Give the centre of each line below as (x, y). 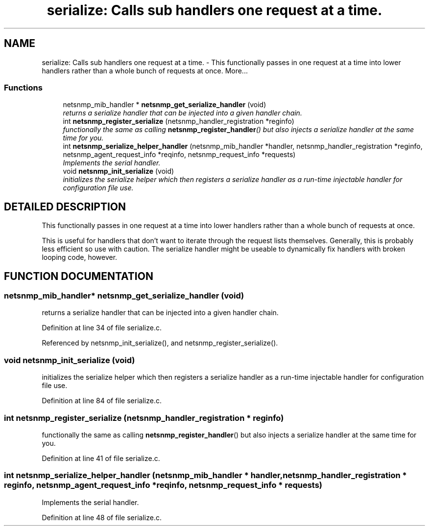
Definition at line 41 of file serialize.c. (101, 458)
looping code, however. (80, 257)
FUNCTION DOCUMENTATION (79, 276)
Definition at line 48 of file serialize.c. (102, 517)
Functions (23, 87)
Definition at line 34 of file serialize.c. (102, 328)
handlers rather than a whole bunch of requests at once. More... (145, 70)
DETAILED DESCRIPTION (65, 207)
